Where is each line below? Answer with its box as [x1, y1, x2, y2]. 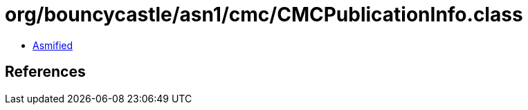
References [5, 63, 86, 81]
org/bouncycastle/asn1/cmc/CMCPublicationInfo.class [5, 3, 523, 26]
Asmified [33, 39, 73, 51]
